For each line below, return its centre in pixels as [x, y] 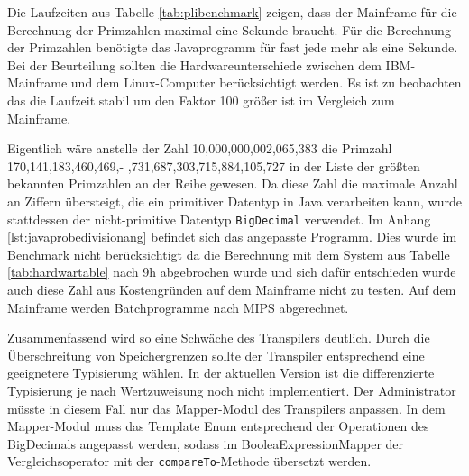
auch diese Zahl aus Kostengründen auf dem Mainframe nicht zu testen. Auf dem [232, 289]
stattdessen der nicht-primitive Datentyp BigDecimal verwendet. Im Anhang [219, 219]
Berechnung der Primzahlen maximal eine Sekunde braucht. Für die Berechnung [229, 29]
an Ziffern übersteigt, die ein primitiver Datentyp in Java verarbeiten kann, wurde [234, 201]
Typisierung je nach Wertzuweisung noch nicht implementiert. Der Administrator [232, 390]
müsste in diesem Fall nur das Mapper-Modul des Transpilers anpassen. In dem [226, 408]
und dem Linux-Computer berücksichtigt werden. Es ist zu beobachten [266, 82]
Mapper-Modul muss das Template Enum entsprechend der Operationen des [218, 426]
